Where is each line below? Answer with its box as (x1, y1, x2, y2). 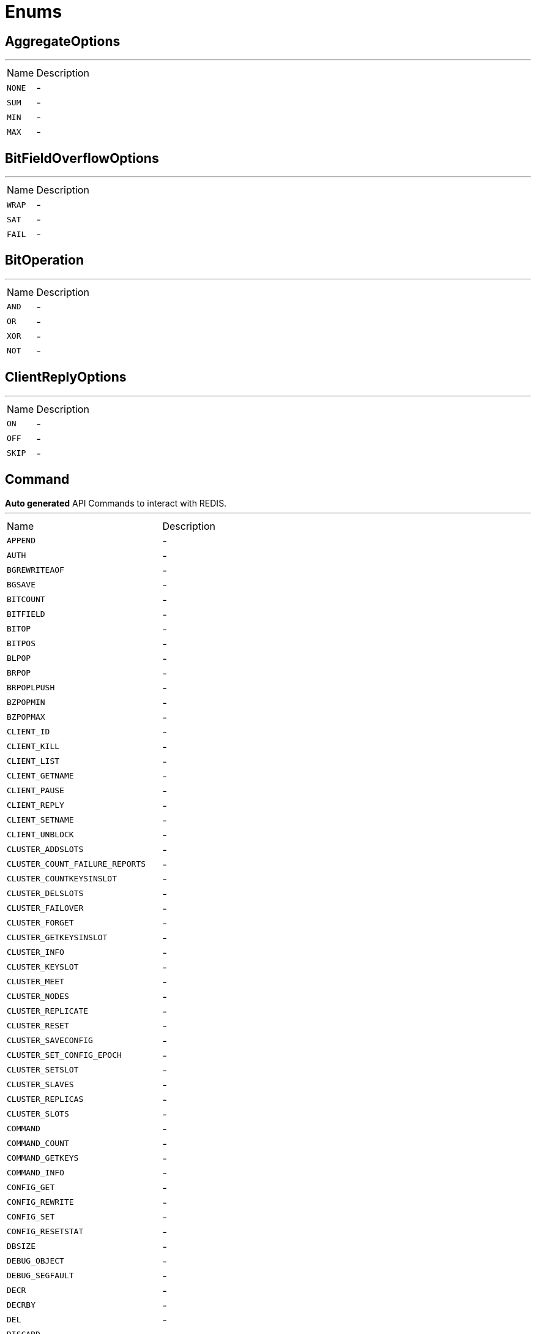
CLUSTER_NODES (7, 992, 69, 1001)
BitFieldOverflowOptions (5, 150, 159, 166)
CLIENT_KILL (7, 742, 60, 752)
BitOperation (5, 252, 84, 268)
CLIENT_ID (7, 727, 50, 737)
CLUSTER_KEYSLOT (7, 962, 79, 972)
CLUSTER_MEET (7, 977, 64, 987)
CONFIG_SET (7, 1212, 55, 1222)
